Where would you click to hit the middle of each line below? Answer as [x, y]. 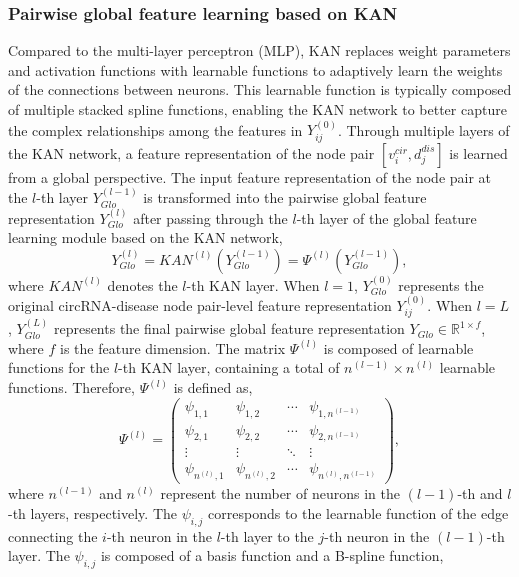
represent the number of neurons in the [280, 493]
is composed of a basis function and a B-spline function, [272, 555]
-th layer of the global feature [386, 217]
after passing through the [210, 217]
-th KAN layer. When [253, 284]
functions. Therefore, [71, 387]
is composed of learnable [398, 347]
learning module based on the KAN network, [145, 237]
